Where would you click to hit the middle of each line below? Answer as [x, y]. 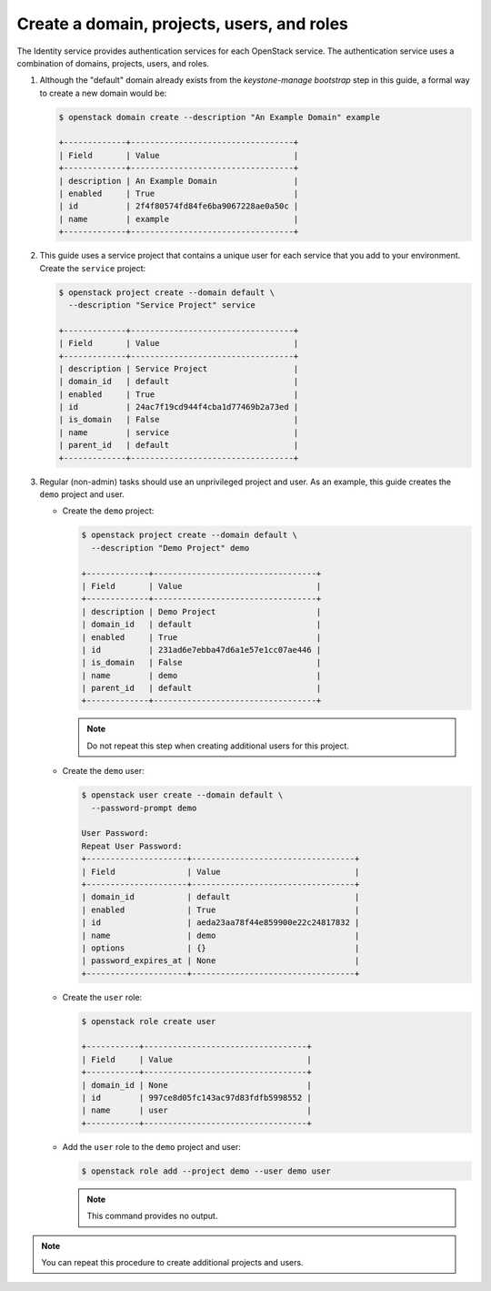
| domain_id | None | [197, 1085]
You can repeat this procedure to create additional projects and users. [172, 1262]
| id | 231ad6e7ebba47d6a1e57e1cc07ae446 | [201, 650]
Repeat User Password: [132, 846]
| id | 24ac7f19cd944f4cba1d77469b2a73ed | [179, 407]
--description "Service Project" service [162, 305]
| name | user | [197, 1110]
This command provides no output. [152, 1216]
